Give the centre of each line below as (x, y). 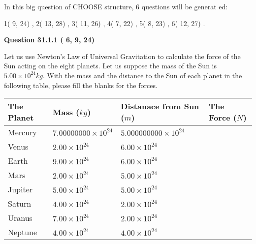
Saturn (20, 204)
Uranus (20, 218)
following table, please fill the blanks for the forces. (81, 85)
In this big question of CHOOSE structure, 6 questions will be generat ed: (116, 6)
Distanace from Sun (160, 106)
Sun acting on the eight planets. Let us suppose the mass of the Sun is (110, 66)
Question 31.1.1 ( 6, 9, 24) (49, 40)
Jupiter (20, 189)
